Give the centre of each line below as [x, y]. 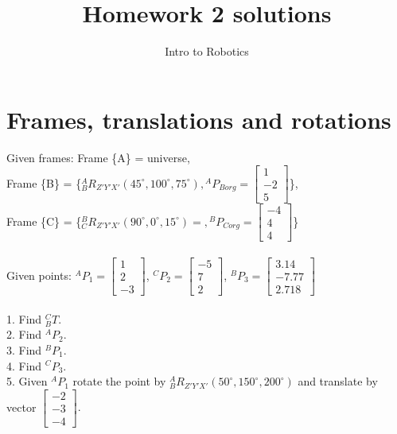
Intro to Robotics [207, 51]
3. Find [24, 349]
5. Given [27, 381]
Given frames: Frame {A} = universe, [98, 157]
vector [21, 407]
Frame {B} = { [44, 182]
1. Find [24, 318]
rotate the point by [119, 381]
